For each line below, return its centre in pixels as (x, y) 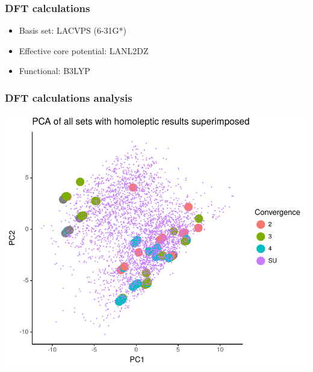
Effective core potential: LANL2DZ (84, 50)
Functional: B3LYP (54, 71)
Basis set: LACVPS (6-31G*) (73, 30)
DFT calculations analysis (69, 97)
